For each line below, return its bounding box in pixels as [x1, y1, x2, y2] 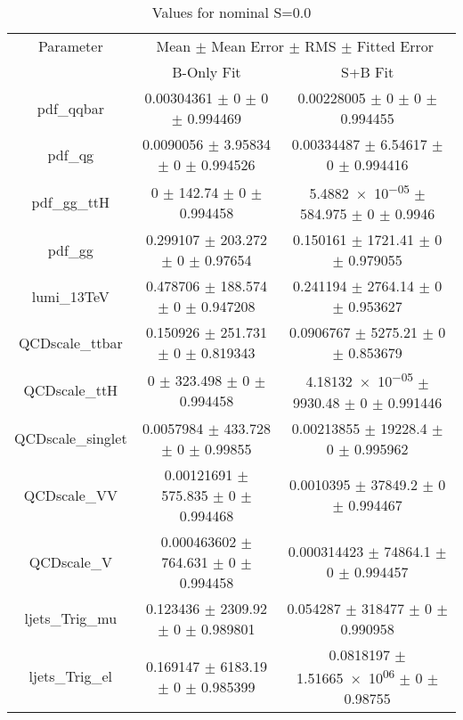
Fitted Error [356, 36, 435, 56]
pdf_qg [47, 143, 94, 165]
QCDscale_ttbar [18, 331, 123, 353]
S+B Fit [341, 61, 394, 82]
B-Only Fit [172, 61, 241, 82]
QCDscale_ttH [23, 380, 118, 401]
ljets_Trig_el [28, 666, 113, 687]
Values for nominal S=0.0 [151, 2, 312, 22]
